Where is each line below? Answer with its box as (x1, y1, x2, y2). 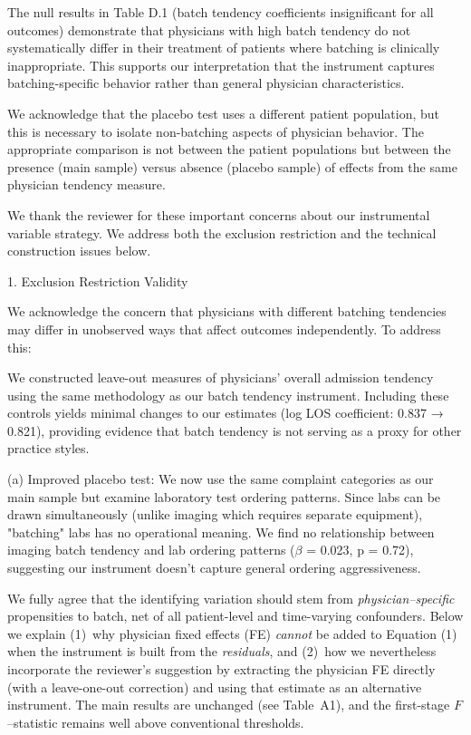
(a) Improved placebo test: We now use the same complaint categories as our (7, 469, 434, 488)
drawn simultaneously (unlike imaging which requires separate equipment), (7, 505, 423, 524)
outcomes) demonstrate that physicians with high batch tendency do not (7, 20, 411, 39)
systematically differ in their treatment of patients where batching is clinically (7, 38, 440, 57)
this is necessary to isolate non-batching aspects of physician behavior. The (7, 121, 424, 140)
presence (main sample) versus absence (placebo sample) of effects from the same (7, 157, 457, 176)
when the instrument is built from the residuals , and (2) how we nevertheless (7, 642, 437, 661)
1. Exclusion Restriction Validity (7, 271, 188, 290)
